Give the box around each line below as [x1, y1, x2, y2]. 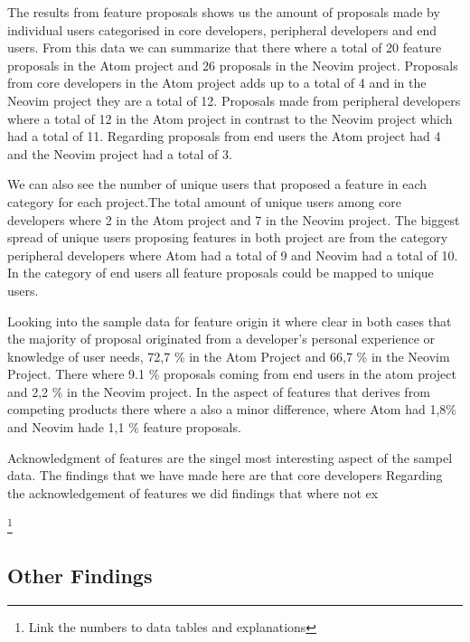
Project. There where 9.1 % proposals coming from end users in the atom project [7, 364, 456, 383]
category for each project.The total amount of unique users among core [7, 192, 401, 211]
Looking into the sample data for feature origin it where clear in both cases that [7, 311, 452, 330]
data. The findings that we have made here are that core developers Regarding [7, 466, 443, 485]
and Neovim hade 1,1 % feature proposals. [7, 418, 241, 437]
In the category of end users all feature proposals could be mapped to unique [7, 263, 434, 282]
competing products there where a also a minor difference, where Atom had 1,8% [7, 400, 456, 419]
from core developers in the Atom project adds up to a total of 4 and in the [7, 73, 427, 92]
